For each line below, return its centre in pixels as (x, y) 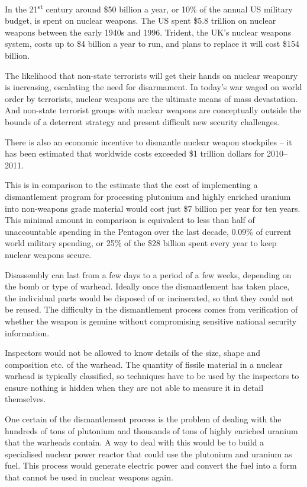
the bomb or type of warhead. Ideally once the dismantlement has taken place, (147, 286)
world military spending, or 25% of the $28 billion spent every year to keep (141, 243)
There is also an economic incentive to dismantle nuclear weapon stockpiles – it (148, 141)
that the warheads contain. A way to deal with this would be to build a (135, 442)
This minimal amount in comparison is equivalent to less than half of (130, 220)
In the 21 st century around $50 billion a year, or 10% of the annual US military (149, 8)
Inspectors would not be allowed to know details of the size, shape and (133, 353)
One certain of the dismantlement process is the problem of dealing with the (143, 419)
